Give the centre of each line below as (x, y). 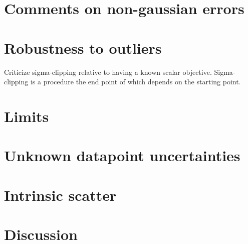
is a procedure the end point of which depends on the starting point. (136, 82)
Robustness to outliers (83, 47)
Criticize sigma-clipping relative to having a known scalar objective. (108, 72)
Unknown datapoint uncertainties (122, 155)
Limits (27, 116)
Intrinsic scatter (60, 195)
